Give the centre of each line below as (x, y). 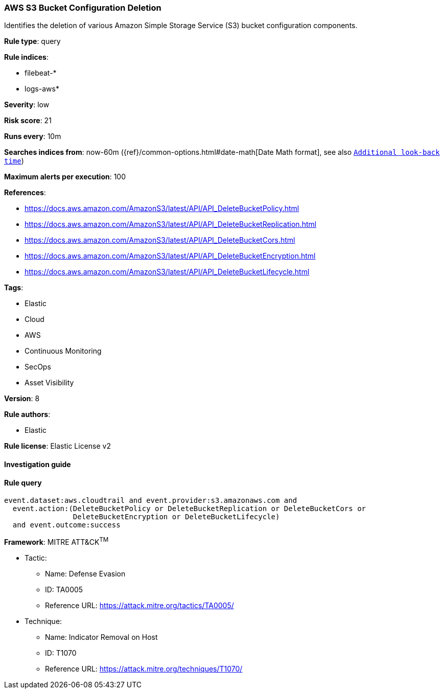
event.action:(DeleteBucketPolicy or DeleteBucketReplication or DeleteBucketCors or (189, 509)
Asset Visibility (49, 383)
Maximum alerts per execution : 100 (65, 177)
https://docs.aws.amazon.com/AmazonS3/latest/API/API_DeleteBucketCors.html (160, 240)
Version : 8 (22, 399)
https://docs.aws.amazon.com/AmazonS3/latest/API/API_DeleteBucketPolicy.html (162, 209)
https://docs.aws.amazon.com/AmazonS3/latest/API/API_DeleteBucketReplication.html (171, 224)
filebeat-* (41, 73)
